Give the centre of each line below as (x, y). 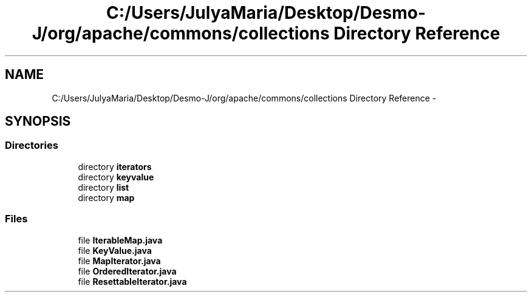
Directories (32, 145)
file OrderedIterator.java (127, 271)
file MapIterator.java (119, 261)
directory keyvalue (116, 177)
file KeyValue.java (115, 250)
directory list (104, 187)
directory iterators (115, 166)
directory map (106, 197)
